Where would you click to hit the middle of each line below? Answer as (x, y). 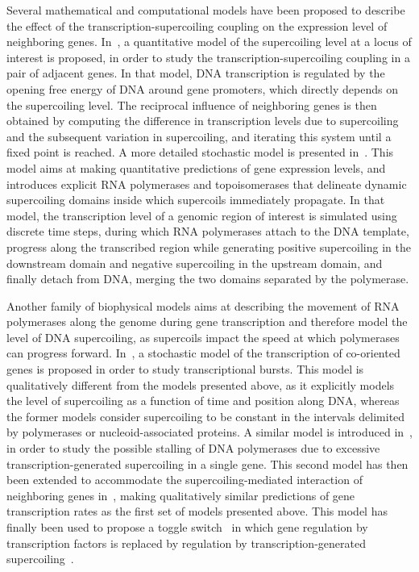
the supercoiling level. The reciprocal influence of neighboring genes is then (192, 104)
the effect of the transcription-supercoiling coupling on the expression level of (197, 25)
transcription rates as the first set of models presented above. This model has (197, 511)
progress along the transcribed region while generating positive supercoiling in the (209, 246)
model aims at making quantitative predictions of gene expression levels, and (196, 167)
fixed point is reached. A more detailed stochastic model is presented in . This (200, 152)
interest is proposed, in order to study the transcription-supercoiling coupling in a (208, 57)
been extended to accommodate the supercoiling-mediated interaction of (185, 480)
